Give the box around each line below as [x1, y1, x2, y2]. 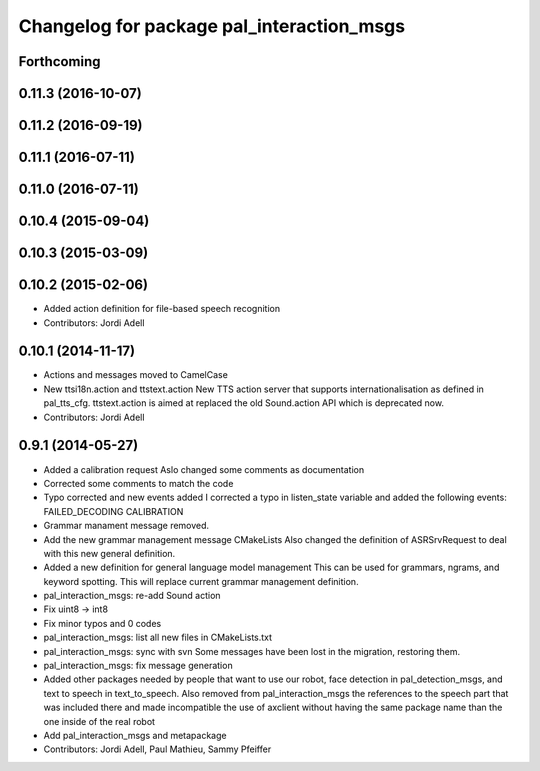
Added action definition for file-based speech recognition [43, 303, 280, 315]
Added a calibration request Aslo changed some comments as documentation [43, 463, 365, 475]
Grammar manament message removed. [43, 520, 210, 532]
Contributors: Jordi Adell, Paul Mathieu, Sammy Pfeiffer [43, 743, 272, 755]
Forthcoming [18, 53, 101, 70]
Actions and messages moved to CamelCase [43, 369, 229, 381]
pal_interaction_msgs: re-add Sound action [43, 590, 221, 602]
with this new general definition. [43, 547, 176, 559]
